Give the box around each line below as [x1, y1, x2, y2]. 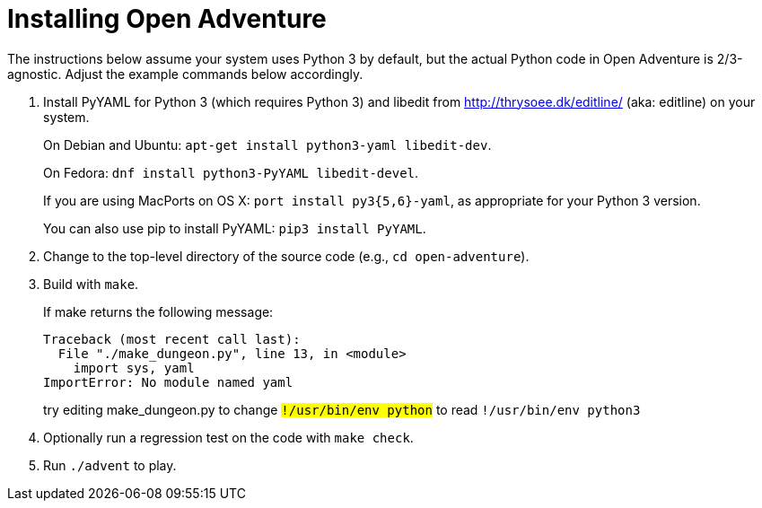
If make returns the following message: [43, 303, 274, 320]
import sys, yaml [73, 360, 195, 375]
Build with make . [43, 276, 139, 292]
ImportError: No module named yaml [43, 374, 293, 390]
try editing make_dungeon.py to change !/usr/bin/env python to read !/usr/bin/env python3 [43, 401, 641, 417]
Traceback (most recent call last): [43, 331, 301, 346]
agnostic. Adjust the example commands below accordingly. [7, 66, 363, 82]
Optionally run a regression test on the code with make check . [43, 429, 414, 445]
